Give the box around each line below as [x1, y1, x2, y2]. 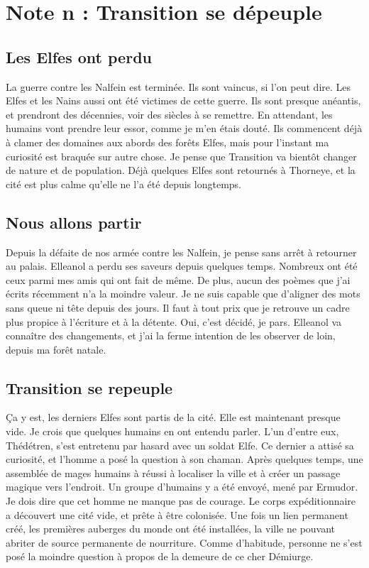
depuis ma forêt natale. [6, 342, 106, 356]
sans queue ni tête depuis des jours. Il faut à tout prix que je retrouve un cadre [6, 300, 350, 315]
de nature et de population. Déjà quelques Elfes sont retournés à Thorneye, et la [6, 163, 356, 177]
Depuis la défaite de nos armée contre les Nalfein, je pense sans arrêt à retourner [6, 244, 357, 259]
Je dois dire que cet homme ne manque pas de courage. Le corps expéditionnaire [6, 493, 356, 508]
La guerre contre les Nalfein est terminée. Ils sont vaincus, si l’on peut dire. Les [6, 79, 351, 94]
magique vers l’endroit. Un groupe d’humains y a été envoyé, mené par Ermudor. [6, 479, 358, 494]
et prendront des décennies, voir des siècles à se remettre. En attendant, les [6, 106, 333, 121]
